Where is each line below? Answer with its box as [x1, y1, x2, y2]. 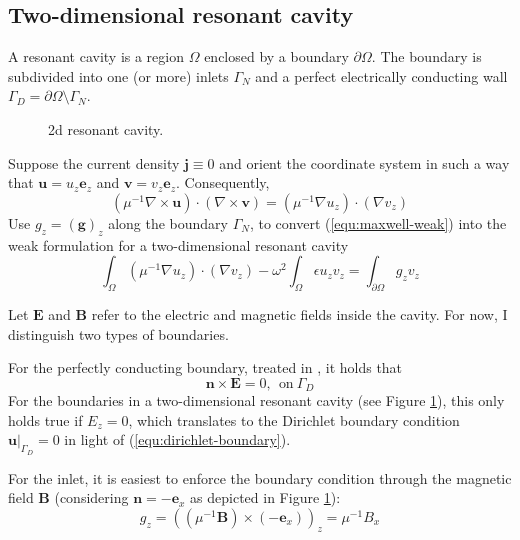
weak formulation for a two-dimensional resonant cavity [8, 234, 349, 255]
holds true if [8, 409, 83, 430]
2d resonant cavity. [48, 118, 164, 139]
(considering [54, 487, 129, 508]
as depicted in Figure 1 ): [190, 487, 341, 508]
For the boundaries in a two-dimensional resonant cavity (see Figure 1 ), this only [8, 390, 505, 411]
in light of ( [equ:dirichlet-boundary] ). [64, 429, 291, 450]
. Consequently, [175, 172, 270, 193]
